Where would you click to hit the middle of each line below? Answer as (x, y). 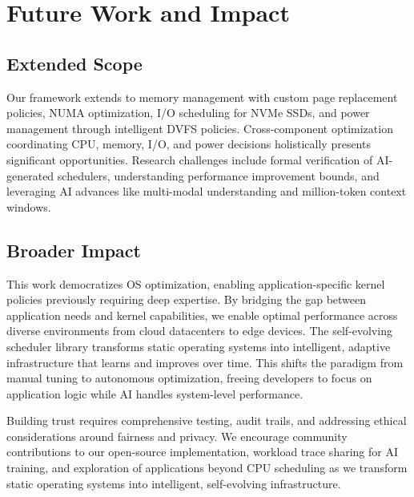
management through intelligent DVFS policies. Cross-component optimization (200, 128)
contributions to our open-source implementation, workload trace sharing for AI (202, 452)
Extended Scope (74, 63)
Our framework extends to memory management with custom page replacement (202, 97)
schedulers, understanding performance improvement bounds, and (218, 175)
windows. (29, 206)
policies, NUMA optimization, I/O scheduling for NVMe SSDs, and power (188, 113)
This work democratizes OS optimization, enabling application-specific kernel (196, 283)
